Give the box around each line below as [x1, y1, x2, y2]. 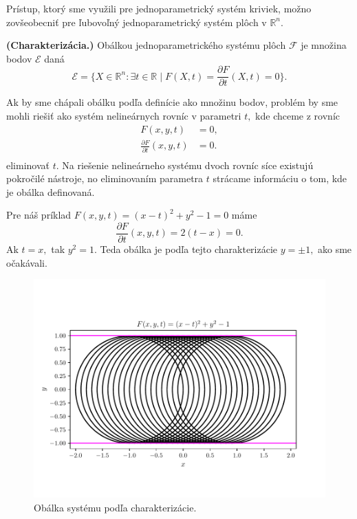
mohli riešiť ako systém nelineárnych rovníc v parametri [6, 109, 241, 123]
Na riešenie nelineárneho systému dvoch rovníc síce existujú [62, 157, 314, 172]
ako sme [318, 241, 352, 256]
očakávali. [6, 255, 47, 269]
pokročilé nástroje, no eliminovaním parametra [6, 171, 204, 186]
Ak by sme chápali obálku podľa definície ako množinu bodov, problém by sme [6, 95, 338, 109]
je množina [301, 38, 347, 52]
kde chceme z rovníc [255, 109, 340, 123]
